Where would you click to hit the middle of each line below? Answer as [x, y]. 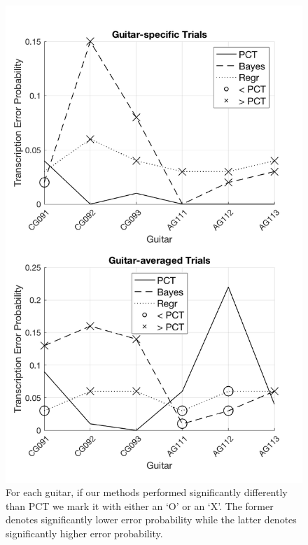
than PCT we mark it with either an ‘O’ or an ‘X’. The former [140, 505]
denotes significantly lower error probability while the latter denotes [151, 519]
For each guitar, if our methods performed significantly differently [147, 492]
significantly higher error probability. [84, 533]
